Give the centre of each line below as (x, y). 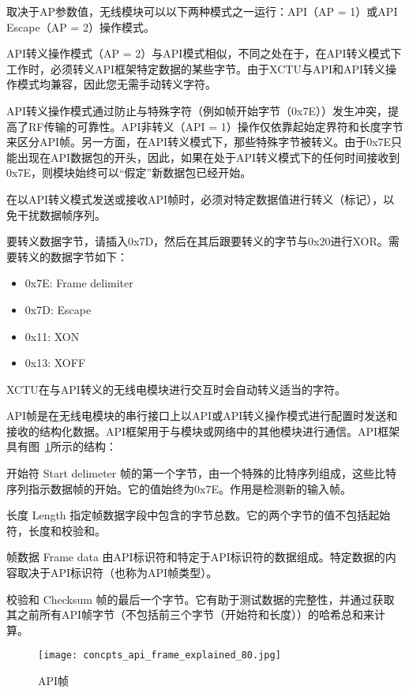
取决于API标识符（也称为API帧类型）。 (117, 573)
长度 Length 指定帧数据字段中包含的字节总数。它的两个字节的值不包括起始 (199, 515)
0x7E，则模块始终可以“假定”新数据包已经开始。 (129, 172)
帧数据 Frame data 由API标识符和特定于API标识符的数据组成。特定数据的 (196, 557)
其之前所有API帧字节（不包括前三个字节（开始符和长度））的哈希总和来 (191, 614)
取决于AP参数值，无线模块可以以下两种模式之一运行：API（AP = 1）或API (202, 11)
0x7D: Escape (58, 309)
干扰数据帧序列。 (61, 214)
